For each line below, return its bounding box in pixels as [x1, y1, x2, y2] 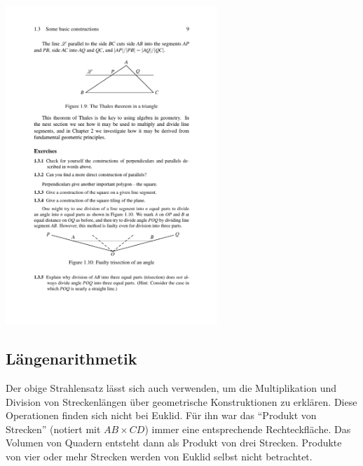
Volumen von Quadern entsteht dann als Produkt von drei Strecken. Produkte [6, 435, 342, 450]
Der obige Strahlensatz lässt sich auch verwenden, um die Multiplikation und [6, 381, 336, 395]
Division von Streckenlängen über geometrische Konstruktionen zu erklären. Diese [6, 394, 357, 409]
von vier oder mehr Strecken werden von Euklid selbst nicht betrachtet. [6, 449, 313, 463]
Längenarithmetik [6, 348, 137, 369]
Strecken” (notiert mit [6, 421, 101, 436]
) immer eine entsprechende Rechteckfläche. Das [144, 421, 351, 436]
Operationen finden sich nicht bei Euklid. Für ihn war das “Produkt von [6, 408, 317, 423]
